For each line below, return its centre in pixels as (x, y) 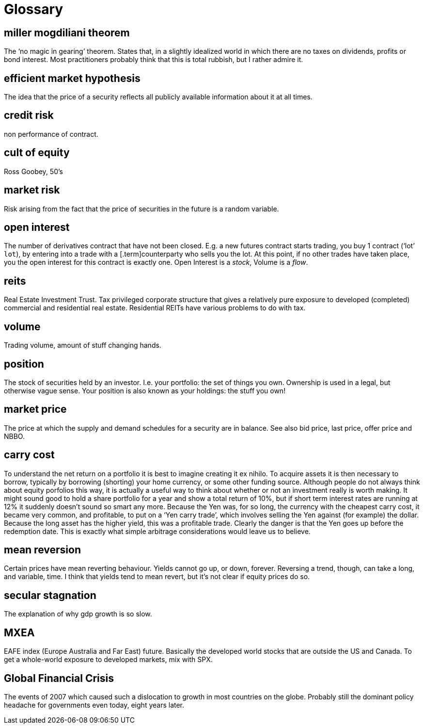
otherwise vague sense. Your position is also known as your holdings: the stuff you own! (145, 390)
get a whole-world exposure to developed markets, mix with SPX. (108, 660)
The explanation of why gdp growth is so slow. (78, 614)
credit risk (29, 115)
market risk (32, 190)
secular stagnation (50, 595)
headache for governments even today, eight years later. (94, 705)
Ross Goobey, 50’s (33, 171)
